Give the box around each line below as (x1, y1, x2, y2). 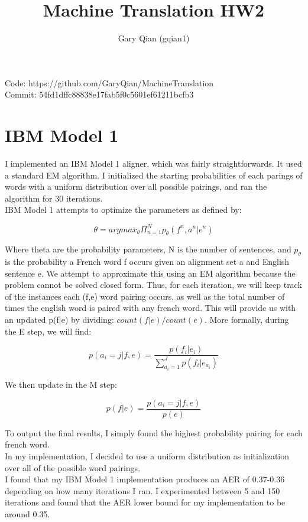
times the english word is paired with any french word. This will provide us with (5, 301, 296, 314)
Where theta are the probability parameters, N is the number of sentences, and (5, 243, 291, 255)
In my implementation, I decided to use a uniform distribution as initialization (5, 449, 290, 462)
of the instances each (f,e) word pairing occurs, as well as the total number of (5, 290, 285, 302)
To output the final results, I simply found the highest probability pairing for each (5, 426, 303, 439)
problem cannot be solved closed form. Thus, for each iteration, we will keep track (5, 278, 302, 291)
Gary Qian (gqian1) (118, 32, 190, 44)
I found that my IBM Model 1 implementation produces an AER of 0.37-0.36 (5, 473, 285, 485)
